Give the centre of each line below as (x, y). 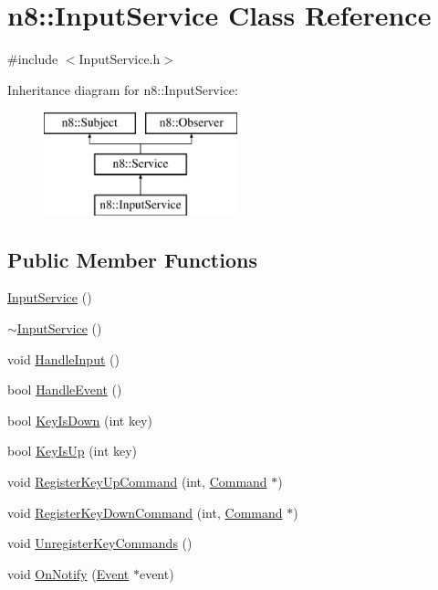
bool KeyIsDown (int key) (80, 420)
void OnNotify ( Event (68, 573)
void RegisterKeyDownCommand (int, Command (145, 512)
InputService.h (120, 59)
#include (33, 59)
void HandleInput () (63, 358)
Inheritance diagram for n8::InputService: (123, 89)
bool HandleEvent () (65, 390)
